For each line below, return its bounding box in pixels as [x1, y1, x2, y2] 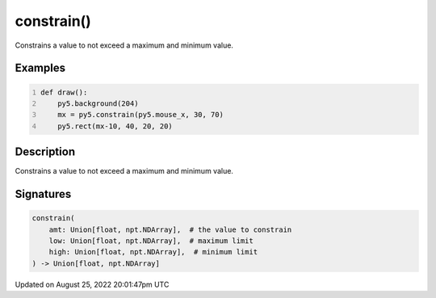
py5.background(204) [57, 99, 139, 108]
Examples [15, 61, 66, 75]
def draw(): [40, 87, 88, 97]
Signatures [15, 187, 72, 201]
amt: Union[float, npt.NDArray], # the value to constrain [48, 225, 292, 234]
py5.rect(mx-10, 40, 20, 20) [57, 121, 173, 131]
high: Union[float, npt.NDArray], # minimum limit [48, 247, 258, 257]
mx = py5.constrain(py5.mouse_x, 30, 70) [57, 110, 224, 120]
